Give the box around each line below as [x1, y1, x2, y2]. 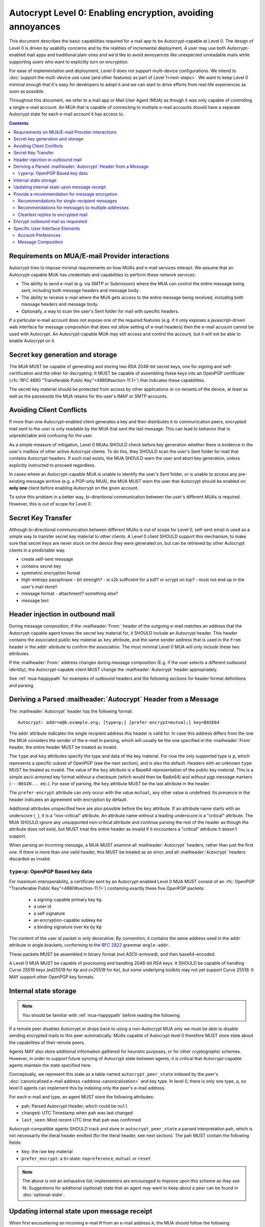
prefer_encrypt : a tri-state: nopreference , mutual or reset [21, 1155, 151, 1161]
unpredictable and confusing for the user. [9, 432, 93, 439]
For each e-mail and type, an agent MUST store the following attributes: [9, 1094, 155, 1100]
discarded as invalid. [9, 855, 51, 861]
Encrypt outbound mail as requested [13, 218, 87, 224]
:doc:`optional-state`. [22, 1192, 65, 1198]
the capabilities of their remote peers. [9, 1040, 85, 1045]
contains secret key [21, 563, 61, 569]
